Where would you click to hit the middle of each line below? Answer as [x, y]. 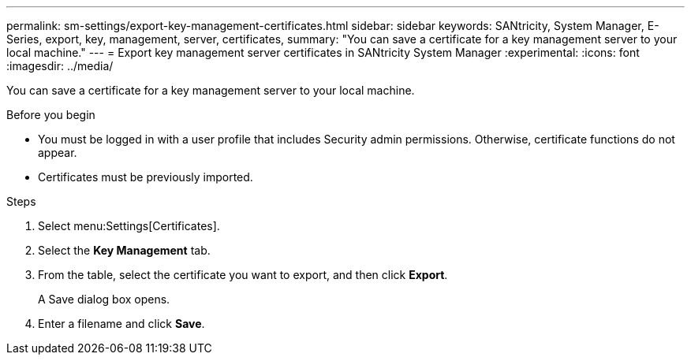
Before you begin [51, 115]
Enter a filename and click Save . [121, 324]
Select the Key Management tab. [124, 250]
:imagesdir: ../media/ [60, 66]
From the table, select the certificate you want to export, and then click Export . [243, 275]
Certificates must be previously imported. [146, 177]
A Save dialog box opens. [104, 299]
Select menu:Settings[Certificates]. [129, 226]
